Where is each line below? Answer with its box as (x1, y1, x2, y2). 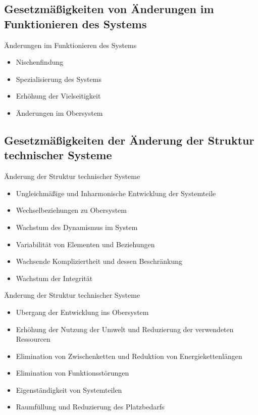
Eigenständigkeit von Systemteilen (16, 384, 122, 395)
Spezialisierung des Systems (16, 73, 101, 84)
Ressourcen (16, 334, 50, 344)
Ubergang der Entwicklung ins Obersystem (16, 306, 149, 317)
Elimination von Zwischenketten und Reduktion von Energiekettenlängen (16, 350, 242, 361)
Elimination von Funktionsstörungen (16, 367, 129, 378)
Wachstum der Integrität (16, 272, 93, 283)
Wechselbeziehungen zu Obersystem (16, 205, 127, 215)
